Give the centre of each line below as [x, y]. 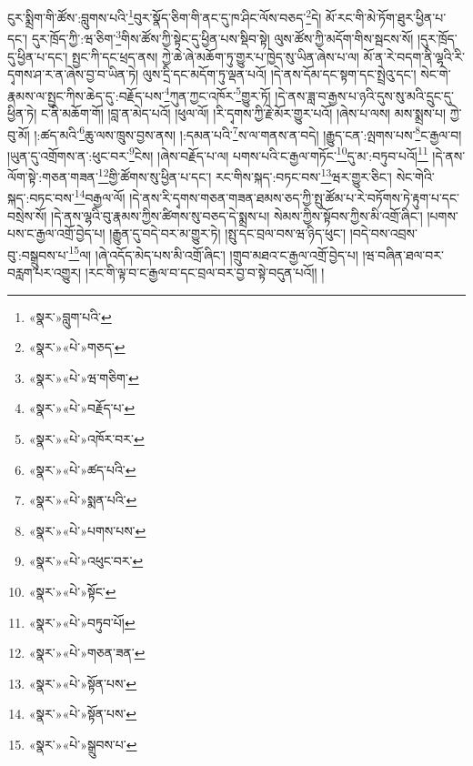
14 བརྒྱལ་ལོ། [100, 196]
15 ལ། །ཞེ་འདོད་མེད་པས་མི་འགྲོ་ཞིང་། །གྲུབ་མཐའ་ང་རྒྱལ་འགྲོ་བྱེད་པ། [213, 253]
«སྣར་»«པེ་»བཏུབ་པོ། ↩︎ [82, 622]
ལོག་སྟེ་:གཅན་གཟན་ [53, 176]
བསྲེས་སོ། [27, 215]
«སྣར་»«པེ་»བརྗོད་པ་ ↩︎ [82, 408]
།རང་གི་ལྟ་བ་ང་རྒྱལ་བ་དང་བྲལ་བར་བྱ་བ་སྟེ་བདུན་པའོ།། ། [205, 272]
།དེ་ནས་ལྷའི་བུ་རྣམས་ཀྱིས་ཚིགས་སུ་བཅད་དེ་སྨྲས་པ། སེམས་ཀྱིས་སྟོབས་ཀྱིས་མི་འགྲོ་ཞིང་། [237, 215]
